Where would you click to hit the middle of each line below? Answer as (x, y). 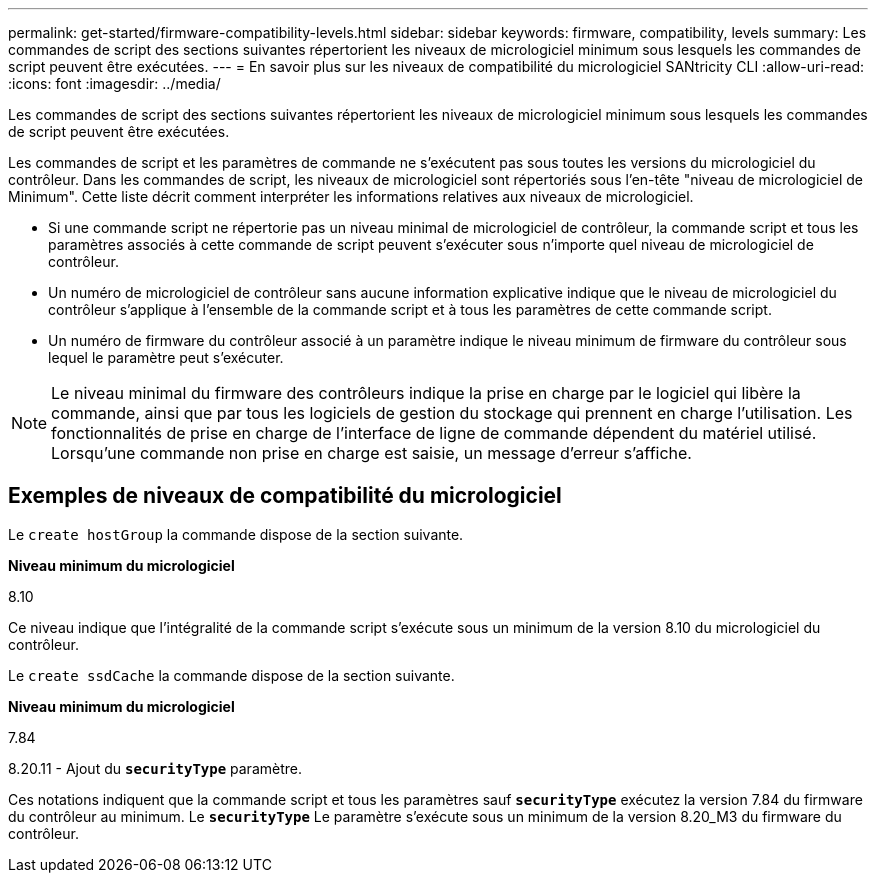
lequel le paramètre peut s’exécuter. (166, 357)
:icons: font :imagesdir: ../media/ (114, 83)
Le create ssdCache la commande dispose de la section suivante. (231, 675)
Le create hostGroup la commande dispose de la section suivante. (236, 534)
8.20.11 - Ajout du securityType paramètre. (155, 768)
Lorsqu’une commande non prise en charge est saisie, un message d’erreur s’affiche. (371, 453)
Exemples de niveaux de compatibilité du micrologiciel (285, 496)
